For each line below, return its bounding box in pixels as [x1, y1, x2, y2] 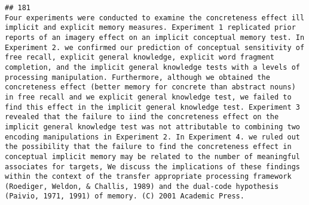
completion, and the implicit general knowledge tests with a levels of [5, 63, 300, 72]
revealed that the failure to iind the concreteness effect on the [5, 113, 279, 122]
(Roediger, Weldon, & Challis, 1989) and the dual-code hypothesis [5, 182, 279, 191]
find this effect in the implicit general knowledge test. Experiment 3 [5, 102, 300, 111]
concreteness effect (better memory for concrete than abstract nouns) [5, 83, 296, 92]
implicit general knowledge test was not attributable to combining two [5, 122, 300, 131]
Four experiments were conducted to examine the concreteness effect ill [5, 13, 305, 22]
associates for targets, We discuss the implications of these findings [5, 162, 300, 171]
